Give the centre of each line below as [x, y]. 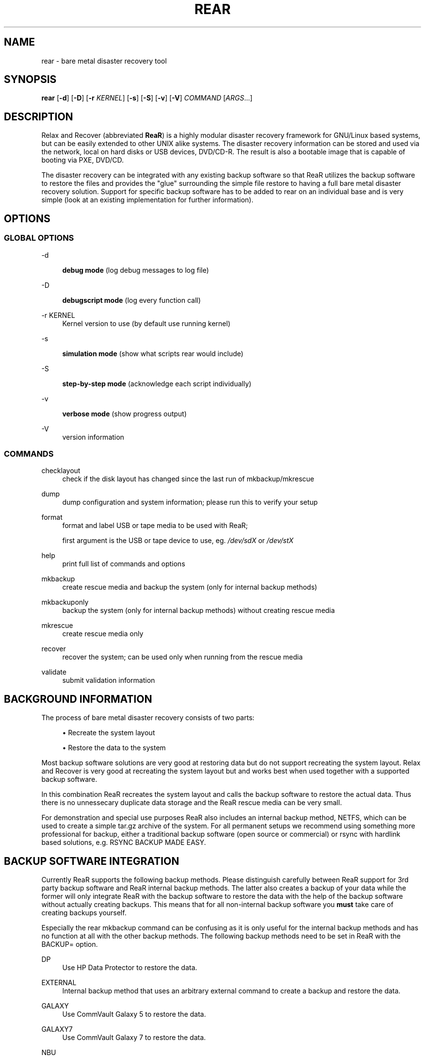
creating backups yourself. [84, 912]
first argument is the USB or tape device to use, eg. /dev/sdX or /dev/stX [178, 541]
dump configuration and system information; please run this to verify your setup [190, 502]
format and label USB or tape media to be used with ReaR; [155, 526]
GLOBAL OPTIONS [39, 238]
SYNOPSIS [30, 80]
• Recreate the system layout [109, 733]
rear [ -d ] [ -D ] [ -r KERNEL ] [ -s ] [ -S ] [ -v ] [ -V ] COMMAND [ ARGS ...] [147, 98]
